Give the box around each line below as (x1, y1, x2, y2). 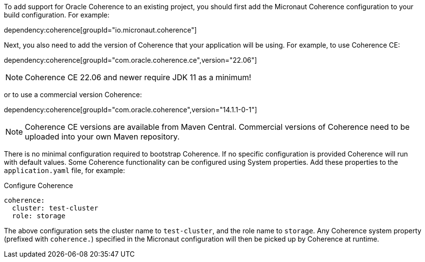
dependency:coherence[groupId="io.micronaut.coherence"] (4, 26, 197, 34)
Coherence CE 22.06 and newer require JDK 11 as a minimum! (25, 72, 251, 82)
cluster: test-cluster (12, 204, 98, 212)
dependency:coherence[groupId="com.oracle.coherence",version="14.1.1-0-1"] (4, 105, 257, 114)
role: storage (12, 212, 66, 220)
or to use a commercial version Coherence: (4, 90, 142, 99)
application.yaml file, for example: (4, 166, 125, 175)
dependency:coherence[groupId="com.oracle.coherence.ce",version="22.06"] (4, 56, 257, 64)
